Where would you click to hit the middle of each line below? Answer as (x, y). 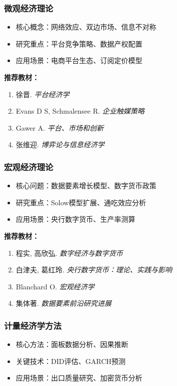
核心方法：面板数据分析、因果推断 (72, 344)
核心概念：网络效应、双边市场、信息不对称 (86, 27)
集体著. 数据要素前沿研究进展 (64, 303)
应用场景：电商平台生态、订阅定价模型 (79, 60)
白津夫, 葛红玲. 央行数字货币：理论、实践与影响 (94, 270)
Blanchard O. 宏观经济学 (55, 286)
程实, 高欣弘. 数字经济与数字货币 (69, 253)
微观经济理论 (29, 8)
